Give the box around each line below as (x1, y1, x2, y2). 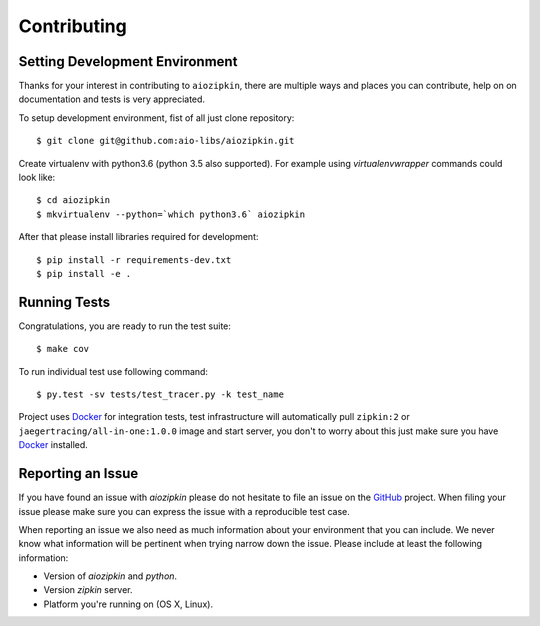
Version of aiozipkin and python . (43, 570, 178, 582)
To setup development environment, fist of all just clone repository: (18, 111, 295, 124)
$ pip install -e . (36, 268, 132, 279)
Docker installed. (18, 439, 89, 451)
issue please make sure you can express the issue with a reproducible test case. (18, 505, 350, 517)
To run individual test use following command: (18, 365, 209, 377)
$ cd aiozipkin (36, 195, 111, 206)
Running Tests (18, 293, 110, 310)
